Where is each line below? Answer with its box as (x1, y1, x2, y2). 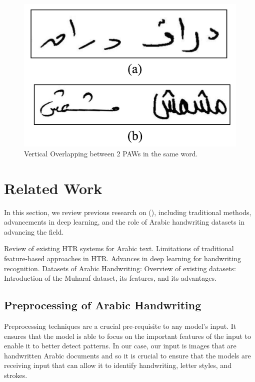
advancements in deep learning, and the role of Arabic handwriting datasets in (4, 217, 245, 227)
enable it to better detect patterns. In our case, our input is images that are (4, 340, 236, 351)
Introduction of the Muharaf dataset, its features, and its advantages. (4, 273, 216, 283)
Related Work (4, 177, 102, 198)
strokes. (4, 369, 27, 380)
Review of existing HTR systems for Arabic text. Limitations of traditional (4, 243, 234, 254)
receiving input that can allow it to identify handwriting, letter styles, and (4, 360, 231, 370)
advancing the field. (4, 226, 64, 237)
